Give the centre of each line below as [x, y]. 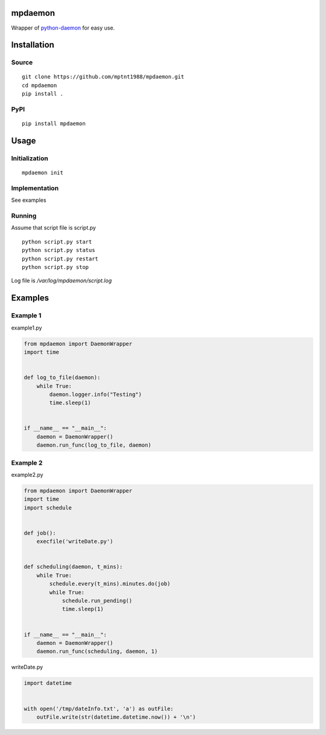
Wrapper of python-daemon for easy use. [63, 28]
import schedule [48, 507]
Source [22, 62]
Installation [33, 45]
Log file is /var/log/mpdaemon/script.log [61, 280]
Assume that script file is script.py [53, 228]
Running [24, 216]
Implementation [35, 188]
